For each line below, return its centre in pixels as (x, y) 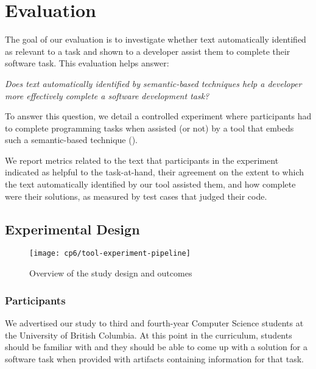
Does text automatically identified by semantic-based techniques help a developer (153, 83)
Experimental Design (72, 229)
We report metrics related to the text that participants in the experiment (142, 160)
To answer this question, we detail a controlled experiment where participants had (158, 116)
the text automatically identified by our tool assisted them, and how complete (150, 184)
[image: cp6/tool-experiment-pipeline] (110, 254)
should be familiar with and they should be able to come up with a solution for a (156, 347)
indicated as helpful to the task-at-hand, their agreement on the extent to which (155, 172)
